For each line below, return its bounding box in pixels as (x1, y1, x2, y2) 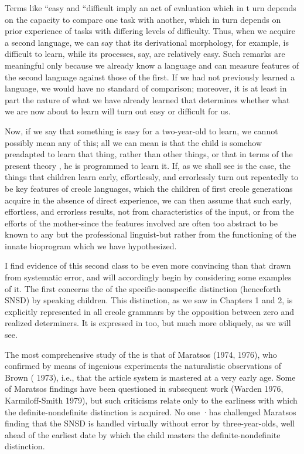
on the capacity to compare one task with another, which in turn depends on (5, 13, 281, 25)
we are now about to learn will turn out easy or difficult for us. (5, 105, 231, 117)
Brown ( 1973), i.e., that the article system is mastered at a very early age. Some (5, 371, 296, 383)
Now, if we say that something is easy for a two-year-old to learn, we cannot (5, 124, 278, 137)
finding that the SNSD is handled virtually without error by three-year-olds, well (5, 417, 295, 429)
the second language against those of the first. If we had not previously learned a (5, 70, 295, 83)
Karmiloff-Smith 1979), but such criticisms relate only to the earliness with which (5, 394, 298, 406)
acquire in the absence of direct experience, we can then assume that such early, (5, 194, 292, 206)
